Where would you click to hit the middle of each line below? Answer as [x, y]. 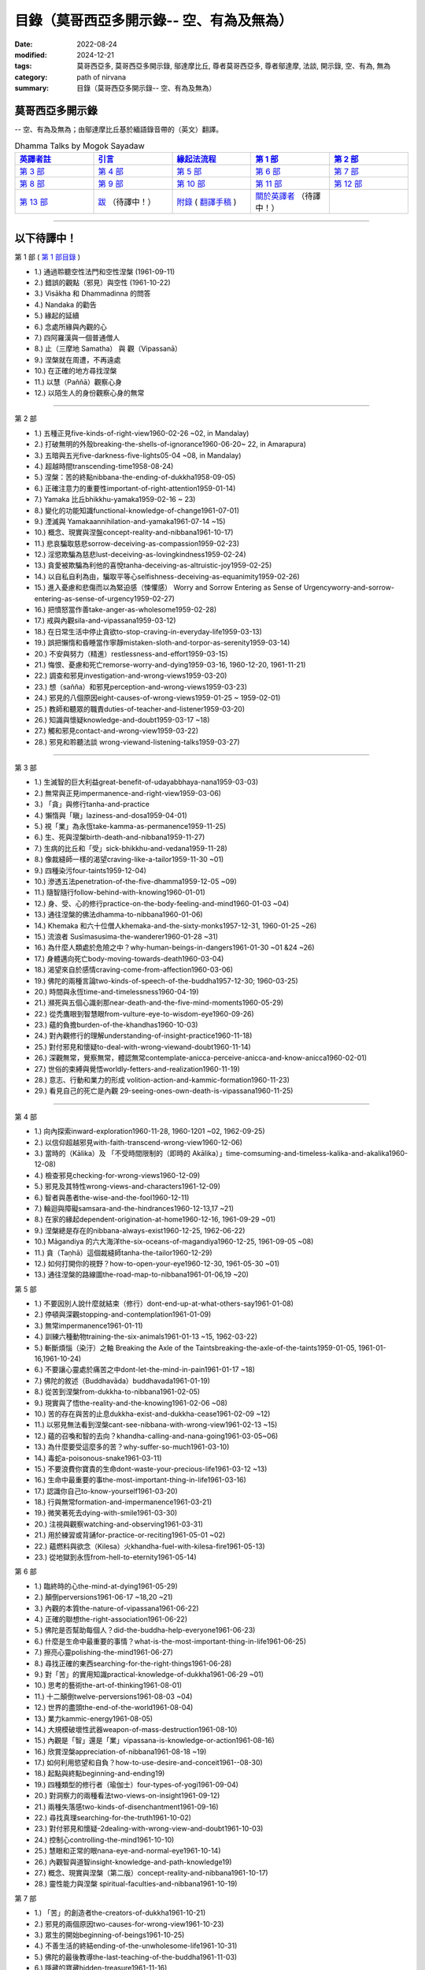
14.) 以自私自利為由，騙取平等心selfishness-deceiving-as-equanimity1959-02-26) [167, 576]
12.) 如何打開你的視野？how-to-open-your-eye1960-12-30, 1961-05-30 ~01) [157, 1263]
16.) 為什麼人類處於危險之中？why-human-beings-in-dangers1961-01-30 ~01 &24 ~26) [174, 948]
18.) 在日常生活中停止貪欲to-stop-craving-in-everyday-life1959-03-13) [148, 631]
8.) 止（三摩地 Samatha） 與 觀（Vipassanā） [108, 349]
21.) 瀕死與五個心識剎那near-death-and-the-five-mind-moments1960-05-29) [159, 1003]
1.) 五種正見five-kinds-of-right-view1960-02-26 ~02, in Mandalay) [142, 433]
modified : [31, 54]
